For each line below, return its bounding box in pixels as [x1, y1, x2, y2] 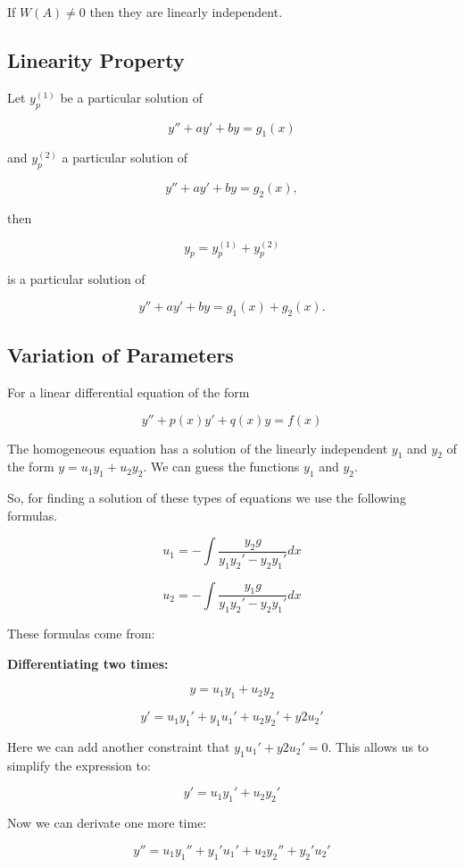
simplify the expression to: [7, 755, 151, 774]
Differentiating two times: [7, 654, 169, 672]
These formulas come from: [7, 624, 155, 643]
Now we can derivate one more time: [7, 813, 207, 832]
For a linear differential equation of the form [7, 382, 250, 401]
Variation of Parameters [7, 341, 234, 369]
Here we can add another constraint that [7, 737, 230, 755]
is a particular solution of [7, 270, 145, 288]
